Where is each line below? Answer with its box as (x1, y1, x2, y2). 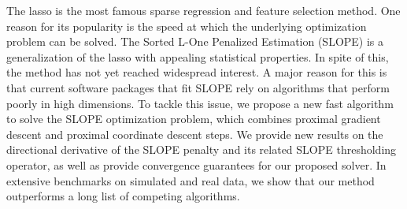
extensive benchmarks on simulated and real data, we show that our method (6, 172, 375, 188)
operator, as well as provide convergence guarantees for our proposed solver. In (6, 156, 387, 173)
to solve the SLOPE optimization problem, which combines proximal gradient (6, 110, 381, 127)
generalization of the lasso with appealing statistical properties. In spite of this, (6, 48, 389, 65)
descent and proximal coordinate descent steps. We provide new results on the (6, 125, 383, 142)
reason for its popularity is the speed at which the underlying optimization (6, 17, 367, 34)
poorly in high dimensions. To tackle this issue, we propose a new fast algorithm (6, 95, 394, 111)
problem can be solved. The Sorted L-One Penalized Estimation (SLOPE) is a (6, 33, 384, 50)
